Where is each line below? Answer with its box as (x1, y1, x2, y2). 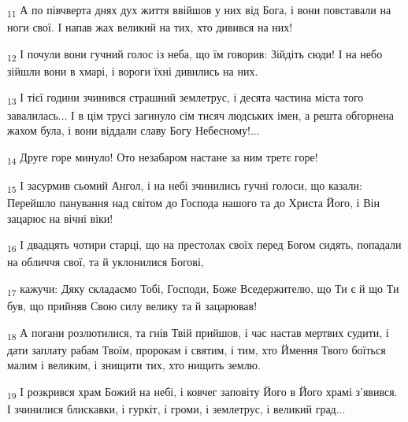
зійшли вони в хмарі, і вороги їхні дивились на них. (7, 62, 258, 79)
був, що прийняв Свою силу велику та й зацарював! (7, 298, 258, 314)
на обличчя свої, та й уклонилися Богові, (7, 254, 204, 270)
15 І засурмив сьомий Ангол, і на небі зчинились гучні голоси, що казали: (7, 176, 362, 195)
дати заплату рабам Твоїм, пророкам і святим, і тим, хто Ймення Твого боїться (7, 341, 386, 357)
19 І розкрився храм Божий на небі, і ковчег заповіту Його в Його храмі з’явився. (7, 383, 398, 402)
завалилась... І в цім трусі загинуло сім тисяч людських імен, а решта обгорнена (7, 106, 394, 123)
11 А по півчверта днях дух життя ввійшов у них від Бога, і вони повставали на (7, 2, 391, 20)
